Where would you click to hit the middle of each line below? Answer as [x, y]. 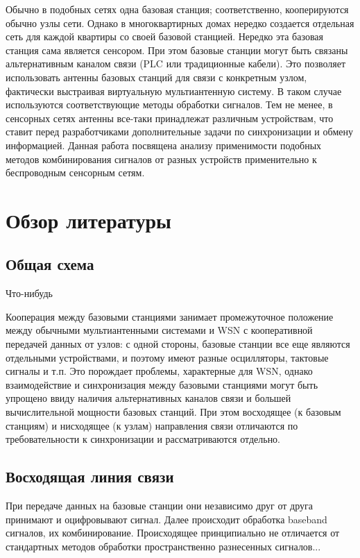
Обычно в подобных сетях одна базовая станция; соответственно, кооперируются [177, 9]
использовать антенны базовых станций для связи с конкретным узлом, [156, 77]
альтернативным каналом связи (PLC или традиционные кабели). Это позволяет [176, 64]
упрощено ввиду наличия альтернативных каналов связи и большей [148, 398]
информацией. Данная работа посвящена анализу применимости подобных [164, 145]
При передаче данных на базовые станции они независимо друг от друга [159, 506]
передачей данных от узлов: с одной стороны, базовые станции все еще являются [178, 344]
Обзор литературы [88, 220]
